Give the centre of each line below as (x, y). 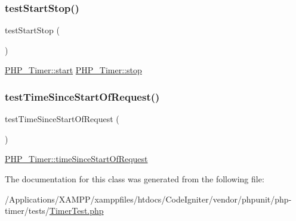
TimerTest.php (76, 211)
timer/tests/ (27, 211)
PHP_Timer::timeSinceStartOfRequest (76, 159)
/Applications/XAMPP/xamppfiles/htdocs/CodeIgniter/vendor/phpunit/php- (148, 199)
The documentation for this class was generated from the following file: (135, 179)
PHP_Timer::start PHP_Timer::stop (73, 70)
